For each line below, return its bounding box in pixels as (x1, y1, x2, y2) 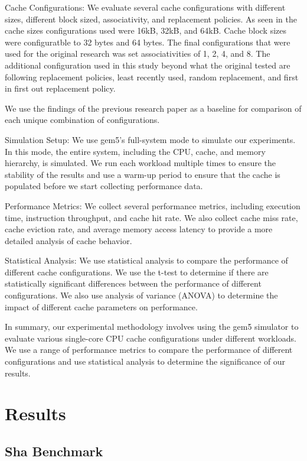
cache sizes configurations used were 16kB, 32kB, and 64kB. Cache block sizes (5, 24, 287, 37)
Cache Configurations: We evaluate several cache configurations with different (5, 1, 286, 13)
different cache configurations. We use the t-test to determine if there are (5, 265, 269, 278)
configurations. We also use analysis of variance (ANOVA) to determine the (5, 289, 278, 301)
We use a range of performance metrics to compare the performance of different (5, 343, 293, 356)
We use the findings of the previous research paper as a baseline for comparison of (5, 102, 302, 114)
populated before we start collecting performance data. (5, 180, 203, 192)
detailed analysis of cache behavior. (5, 234, 132, 246)
